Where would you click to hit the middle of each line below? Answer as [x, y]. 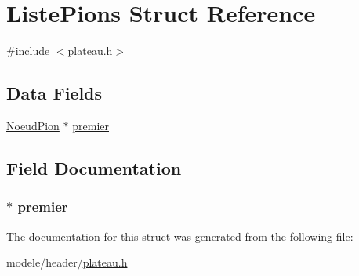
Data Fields [54, 93]
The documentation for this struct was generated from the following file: [180, 236]
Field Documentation [94, 167]
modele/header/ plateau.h [67, 262]
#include [28, 51]
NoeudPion [33, 125]
